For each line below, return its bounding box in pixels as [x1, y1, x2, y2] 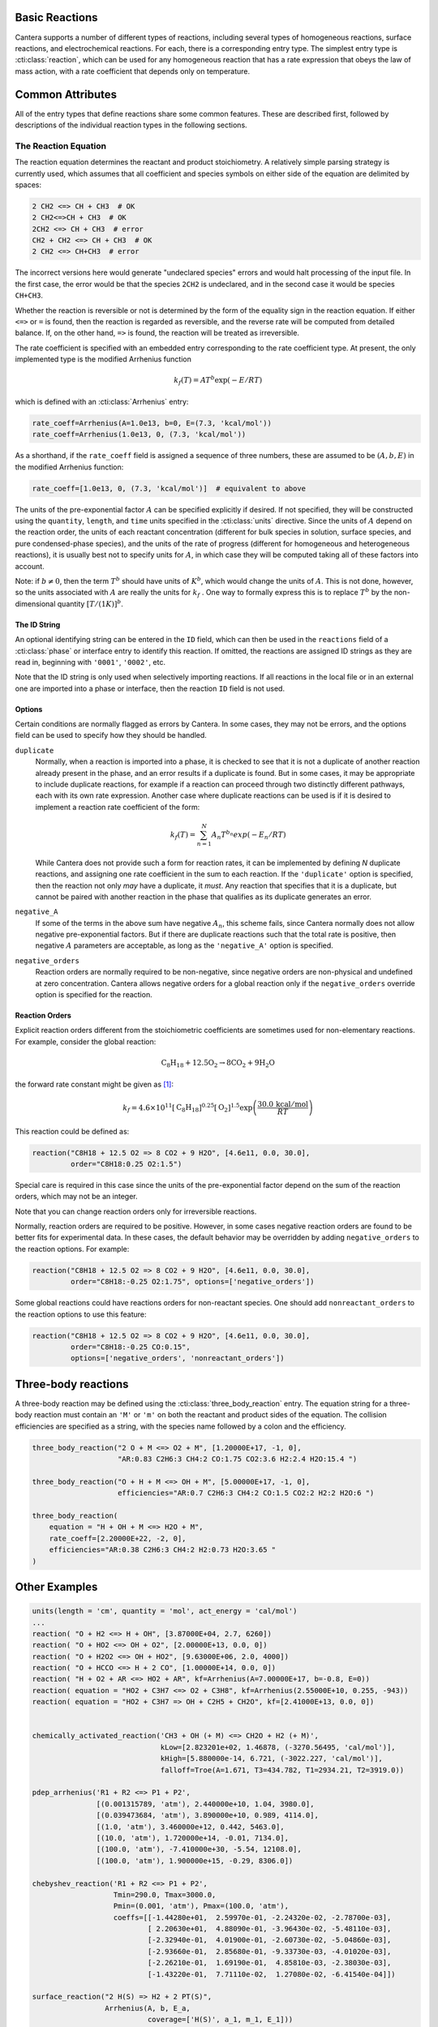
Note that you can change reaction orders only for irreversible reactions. [15, 1206, 257, 1216]
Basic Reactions [15, 11, 98, 24]
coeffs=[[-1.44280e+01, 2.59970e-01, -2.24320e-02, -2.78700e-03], [113, 1913, 392, 1922]
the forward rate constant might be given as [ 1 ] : [15, 1079, 174, 1089]
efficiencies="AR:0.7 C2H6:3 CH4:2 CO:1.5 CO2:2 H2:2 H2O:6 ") [118, 1489, 375, 1498]
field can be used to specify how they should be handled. [15, 731, 207, 740]
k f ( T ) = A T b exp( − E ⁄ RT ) [173, 374, 263, 387]
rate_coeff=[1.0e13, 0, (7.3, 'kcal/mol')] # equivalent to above [32, 483, 307, 493]
